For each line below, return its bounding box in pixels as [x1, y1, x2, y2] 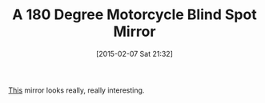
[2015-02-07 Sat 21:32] [95, 49, 174, 58]
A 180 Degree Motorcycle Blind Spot [11, 6, 258, 24]
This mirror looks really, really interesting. [8, 85, 145, 95]
